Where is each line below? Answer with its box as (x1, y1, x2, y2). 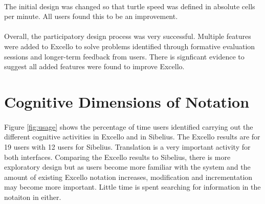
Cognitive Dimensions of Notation (4, 91, 250, 112)
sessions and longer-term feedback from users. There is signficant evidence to (4, 51, 245, 62)
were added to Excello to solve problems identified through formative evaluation (4, 40, 255, 51)
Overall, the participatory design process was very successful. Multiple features (4, 31, 251, 42)
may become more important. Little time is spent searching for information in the (4, 181, 261, 192)
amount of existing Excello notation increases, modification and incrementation (4, 171, 253, 182)
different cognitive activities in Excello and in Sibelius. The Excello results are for (4, 131, 260, 142)
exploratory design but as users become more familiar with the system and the (4, 161, 251, 172)
